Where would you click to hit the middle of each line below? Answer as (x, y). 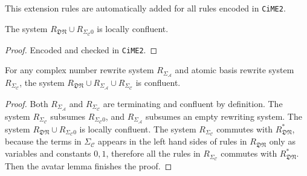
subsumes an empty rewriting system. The (224, 116)
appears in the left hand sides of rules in (173, 141)
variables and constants (48, 153)
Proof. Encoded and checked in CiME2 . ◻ (81, 49)
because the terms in (43, 141)
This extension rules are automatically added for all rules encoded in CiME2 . (145, 8)
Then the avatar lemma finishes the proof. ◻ (89, 165)
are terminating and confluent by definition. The (193, 103)
